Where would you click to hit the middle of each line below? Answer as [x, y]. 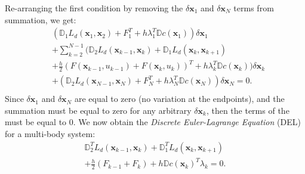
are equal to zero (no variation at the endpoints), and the [179, 99]
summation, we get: [41, 19]
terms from [254, 8]
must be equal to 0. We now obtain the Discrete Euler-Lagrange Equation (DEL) [153, 122]
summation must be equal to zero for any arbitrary [98, 110]
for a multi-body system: [50, 133]
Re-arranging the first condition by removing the [94, 8]
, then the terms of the [248, 110]
